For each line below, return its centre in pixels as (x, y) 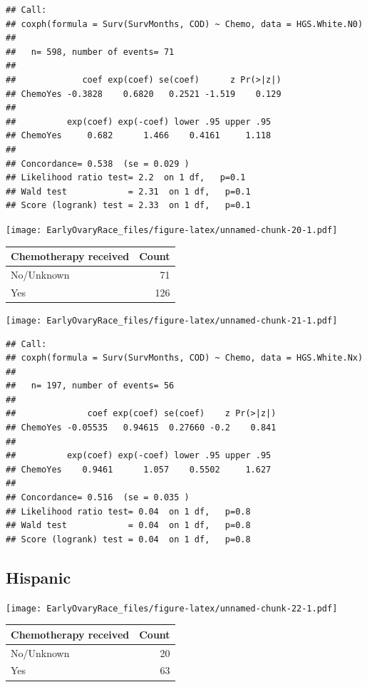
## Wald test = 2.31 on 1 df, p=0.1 (128, 191)
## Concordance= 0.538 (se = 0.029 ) (98, 164)
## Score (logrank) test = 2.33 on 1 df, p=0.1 (128, 206)
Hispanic (38, 577)
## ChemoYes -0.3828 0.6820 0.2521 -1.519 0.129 (144, 94)
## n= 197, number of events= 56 (90, 386)
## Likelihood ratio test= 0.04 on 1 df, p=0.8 (128, 511)
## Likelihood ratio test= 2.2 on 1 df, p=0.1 (126, 178)
